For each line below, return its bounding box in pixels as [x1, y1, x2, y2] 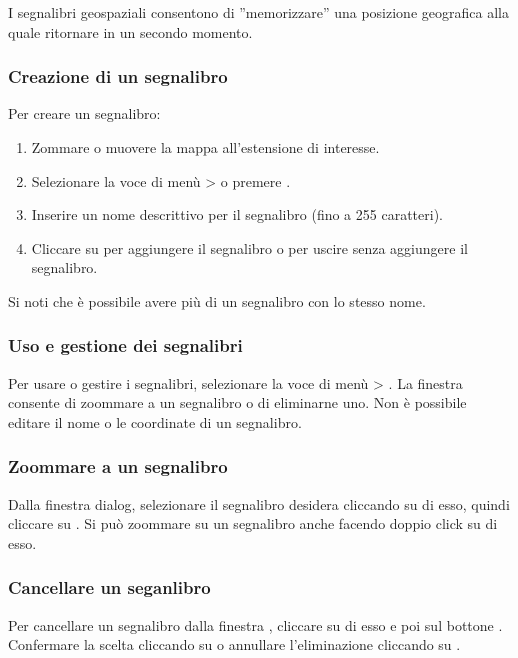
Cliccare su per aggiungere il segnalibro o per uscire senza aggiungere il [31, 237, 468, 258]
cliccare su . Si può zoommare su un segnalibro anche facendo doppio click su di [8, 513, 498, 534]
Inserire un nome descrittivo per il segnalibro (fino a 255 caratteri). [31, 204, 443, 225]
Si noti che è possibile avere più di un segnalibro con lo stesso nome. [8, 290, 426, 311]
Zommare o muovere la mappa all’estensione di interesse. [31, 137, 380, 157]
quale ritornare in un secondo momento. [8, 21, 253, 42]
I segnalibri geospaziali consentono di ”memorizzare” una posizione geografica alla [8, 2, 509, 22]
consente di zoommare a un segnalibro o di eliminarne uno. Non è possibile [8, 392, 467, 413]
